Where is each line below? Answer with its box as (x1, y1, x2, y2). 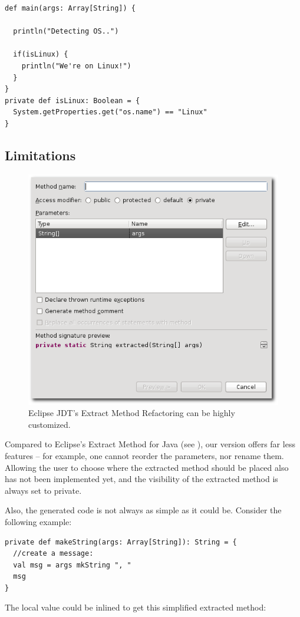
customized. (28, 418, 71, 430)
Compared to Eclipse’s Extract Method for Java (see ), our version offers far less (5, 438, 295, 450)
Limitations (5, 146, 76, 164)
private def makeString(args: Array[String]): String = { (5, 537, 237, 546)
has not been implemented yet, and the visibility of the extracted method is (5, 473, 278, 485)
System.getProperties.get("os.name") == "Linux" (13, 108, 207, 117)
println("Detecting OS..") (13, 27, 119, 36)
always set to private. (5, 484, 82, 496)
